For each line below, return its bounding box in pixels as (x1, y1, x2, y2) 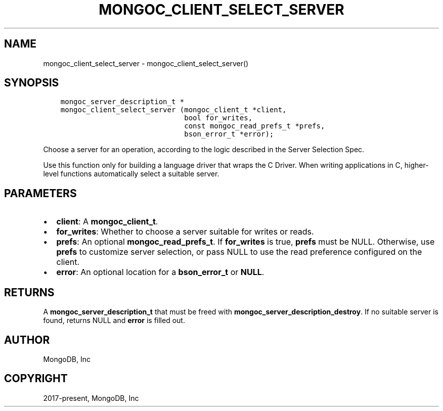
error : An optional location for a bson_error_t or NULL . (56, 267, 264, 278)
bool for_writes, (184, 114, 253, 122)
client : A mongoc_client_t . (56, 216, 158, 227)
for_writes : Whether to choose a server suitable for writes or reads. (56, 226, 314, 237)
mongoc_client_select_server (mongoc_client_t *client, (60, 106, 287, 114)
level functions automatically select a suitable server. (43, 169, 219, 178)
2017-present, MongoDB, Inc (43, 393, 139, 402)
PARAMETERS (4, 187, 77, 200)
